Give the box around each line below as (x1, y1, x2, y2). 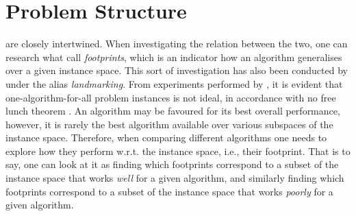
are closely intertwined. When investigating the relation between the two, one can (5, 36, 348, 51)
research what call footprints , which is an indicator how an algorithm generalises (5, 49, 342, 64)
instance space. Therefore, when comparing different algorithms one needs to (5, 130, 327, 145)
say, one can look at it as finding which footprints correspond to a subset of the (5, 157, 339, 171)
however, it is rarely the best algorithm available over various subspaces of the (5, 117, 333, 131)
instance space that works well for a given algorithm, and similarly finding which (5, 171, 344, 185)
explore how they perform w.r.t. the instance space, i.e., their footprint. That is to (5, 143, 351, 158)
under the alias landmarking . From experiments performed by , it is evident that (5, 76, 343, 91)
